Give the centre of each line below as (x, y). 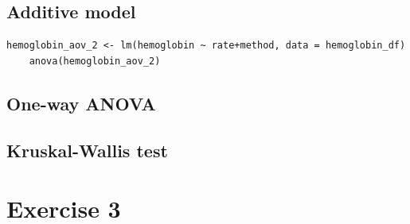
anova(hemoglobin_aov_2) (95, 61)
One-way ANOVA (81, 103)
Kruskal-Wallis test (87, 150)
